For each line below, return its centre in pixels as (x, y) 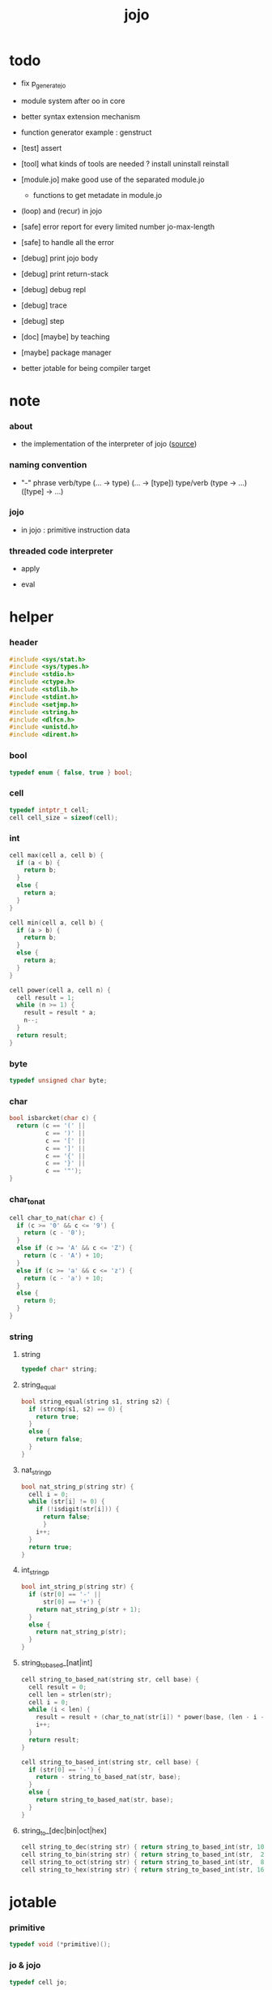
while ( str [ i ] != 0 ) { (67, 1502)
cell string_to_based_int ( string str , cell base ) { (110, 1762)
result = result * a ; (60, 1013)
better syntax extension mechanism (81, 116)
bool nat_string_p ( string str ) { (77, 1487)
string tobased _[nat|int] (57, 1664)
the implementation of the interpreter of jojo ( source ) (109, 444)
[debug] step (42, 321)
